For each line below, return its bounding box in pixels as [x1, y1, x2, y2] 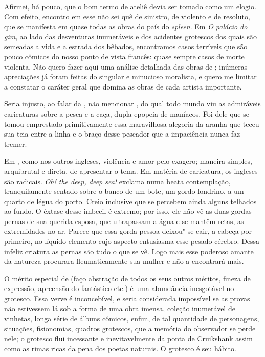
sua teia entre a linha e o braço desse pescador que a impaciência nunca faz [4, 128, 240, 139]
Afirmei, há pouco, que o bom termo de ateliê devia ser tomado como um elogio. [4, 1, 256, 11]
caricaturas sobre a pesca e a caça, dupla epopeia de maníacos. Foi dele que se [4, 108, 249, 119]
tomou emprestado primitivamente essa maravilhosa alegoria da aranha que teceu [4, 118, 259, 129]
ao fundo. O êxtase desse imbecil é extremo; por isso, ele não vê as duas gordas [4, 206, 252, 216]
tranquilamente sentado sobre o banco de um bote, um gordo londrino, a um [4, 186, 244, 196]
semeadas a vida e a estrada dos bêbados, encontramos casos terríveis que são [4, 41, 248, 52]
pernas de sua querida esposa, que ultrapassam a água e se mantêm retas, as [4, 215, 244, 226]
